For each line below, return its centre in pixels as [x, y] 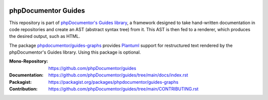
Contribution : [23, 89]
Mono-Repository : [29, 61]
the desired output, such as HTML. [45, 36]
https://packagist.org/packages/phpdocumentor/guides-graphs [113, 82]
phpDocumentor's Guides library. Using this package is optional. [75, 52]
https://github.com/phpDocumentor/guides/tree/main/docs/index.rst [118, 75]
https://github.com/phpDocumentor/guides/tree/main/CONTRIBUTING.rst [123, 89]
